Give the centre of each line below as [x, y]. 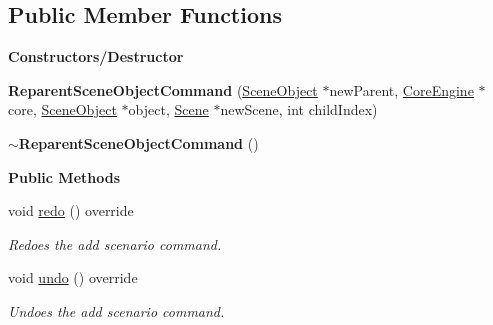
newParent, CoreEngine [401, 89]
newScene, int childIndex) [299, 109]
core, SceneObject [62, 109]
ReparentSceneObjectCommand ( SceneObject [163, 89]
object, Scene [168, 109]
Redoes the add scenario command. [115, 243]
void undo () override [73, 277]
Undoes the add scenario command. [116, 310]
